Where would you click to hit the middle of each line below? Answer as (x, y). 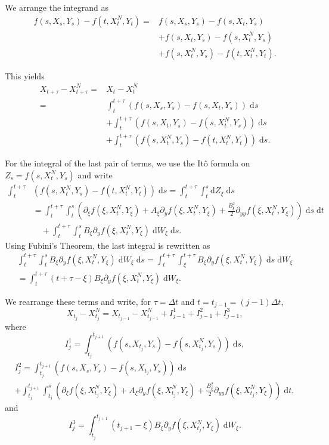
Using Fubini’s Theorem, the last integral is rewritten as (108, 245)
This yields (25, 75)
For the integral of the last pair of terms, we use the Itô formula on (128, 163)
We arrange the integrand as (57, 7)
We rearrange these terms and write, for (78, 301)
